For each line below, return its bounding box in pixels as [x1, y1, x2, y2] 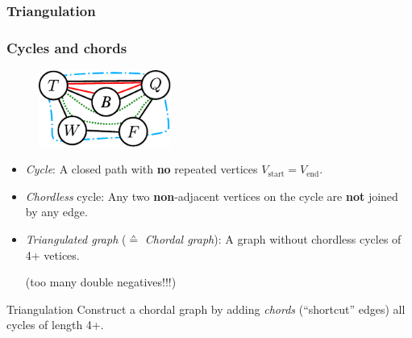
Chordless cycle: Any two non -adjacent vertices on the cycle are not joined [25, 187, 398, 204]
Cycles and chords [6, 37, 127, 57]
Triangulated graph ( [25, 230, 127, 247]
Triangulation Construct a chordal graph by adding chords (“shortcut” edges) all [6, 300, 406, 317]
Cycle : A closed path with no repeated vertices [25, 161, 258, 177]
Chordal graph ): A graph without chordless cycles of [144, 230, 402, 247]
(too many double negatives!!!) [25, 273, 177, 290]
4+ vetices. [25, 246, 80, 263]
